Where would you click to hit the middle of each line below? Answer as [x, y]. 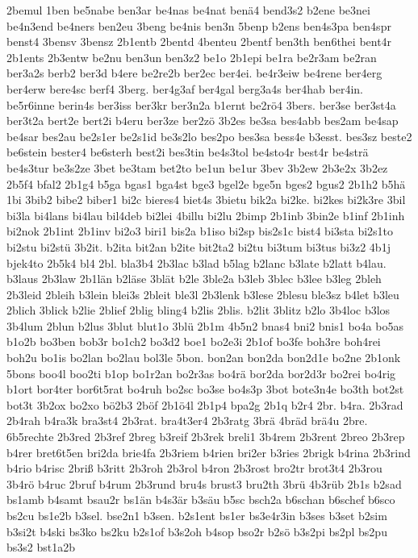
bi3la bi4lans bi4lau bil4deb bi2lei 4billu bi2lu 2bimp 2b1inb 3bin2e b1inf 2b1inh [206, 215]
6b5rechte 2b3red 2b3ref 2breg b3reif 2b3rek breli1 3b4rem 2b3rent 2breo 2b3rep [206, 437]
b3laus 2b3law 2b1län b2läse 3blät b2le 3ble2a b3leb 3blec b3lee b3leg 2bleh [194, 279]
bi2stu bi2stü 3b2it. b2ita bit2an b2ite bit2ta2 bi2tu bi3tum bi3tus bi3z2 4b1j [199, 246]
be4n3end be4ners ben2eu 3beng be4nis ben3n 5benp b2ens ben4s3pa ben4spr [199, 25]
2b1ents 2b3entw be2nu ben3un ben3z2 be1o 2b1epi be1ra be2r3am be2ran [192, 57]
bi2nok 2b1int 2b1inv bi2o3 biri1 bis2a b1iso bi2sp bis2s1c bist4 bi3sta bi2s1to [200, 231]
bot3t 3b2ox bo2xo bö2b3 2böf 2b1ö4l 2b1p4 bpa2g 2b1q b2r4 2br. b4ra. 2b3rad [205, 404]
